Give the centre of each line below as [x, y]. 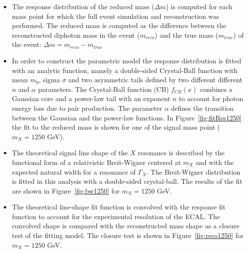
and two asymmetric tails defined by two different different [155, 80]
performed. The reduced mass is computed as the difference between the [119, 25]
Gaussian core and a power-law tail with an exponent [91, 98]
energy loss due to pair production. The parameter [87, 108]
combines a [216, 89]
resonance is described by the [181, 153]
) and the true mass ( [186, 35]
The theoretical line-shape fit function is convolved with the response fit [119, 207]
